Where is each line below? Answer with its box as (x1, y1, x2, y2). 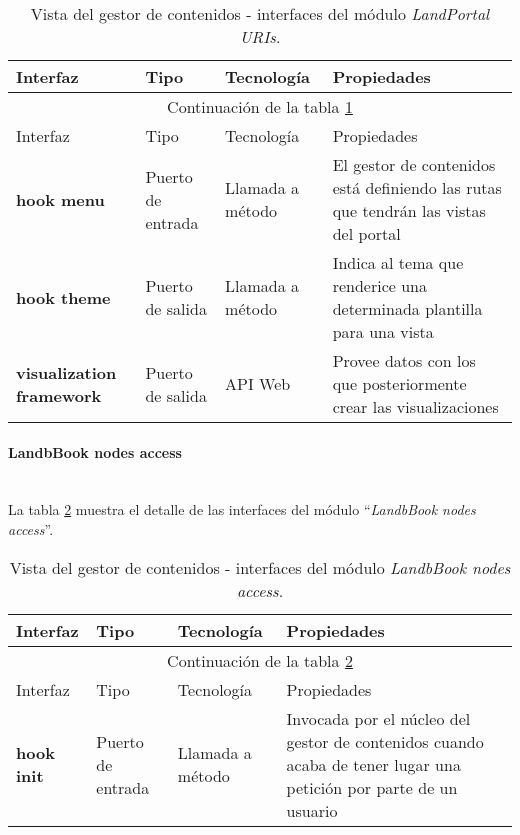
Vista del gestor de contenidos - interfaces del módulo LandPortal (30, 2, 490, 25)
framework (16, 383, 102, 407)
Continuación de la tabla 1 (167, 95, 353, 118)
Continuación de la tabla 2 (167, 648, 353, 672)
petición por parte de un (286, 775, 458, 799)
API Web (225, 372, 291, 395)
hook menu (16, 187, 105, 211)
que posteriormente (332, 372, 467, 395)
